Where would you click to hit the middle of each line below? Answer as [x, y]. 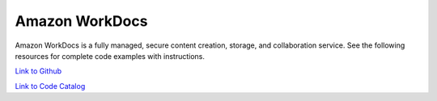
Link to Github [38, 71]
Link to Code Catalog [50, 86]
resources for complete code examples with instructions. [110, 56]
